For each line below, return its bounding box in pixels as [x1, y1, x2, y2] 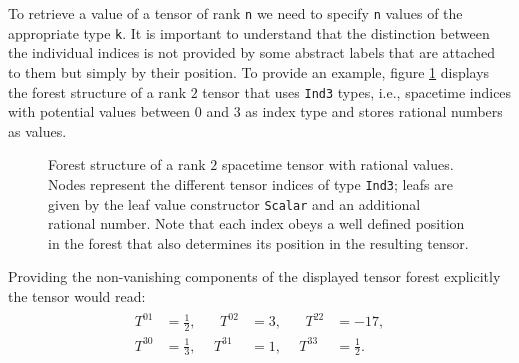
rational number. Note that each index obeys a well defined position [48, 213, 465, 234]
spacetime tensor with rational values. [221, 154, 454, 175]
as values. [8, 120, 67, 141]
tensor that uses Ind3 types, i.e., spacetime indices [202, 81, 512, 102]
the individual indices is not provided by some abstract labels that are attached [8, 42, 496, 63]
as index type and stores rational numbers [245, 101, 503, 122]
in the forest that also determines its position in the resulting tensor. [48, 232, 469, 253]
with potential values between [8, 101, 191, 122]
